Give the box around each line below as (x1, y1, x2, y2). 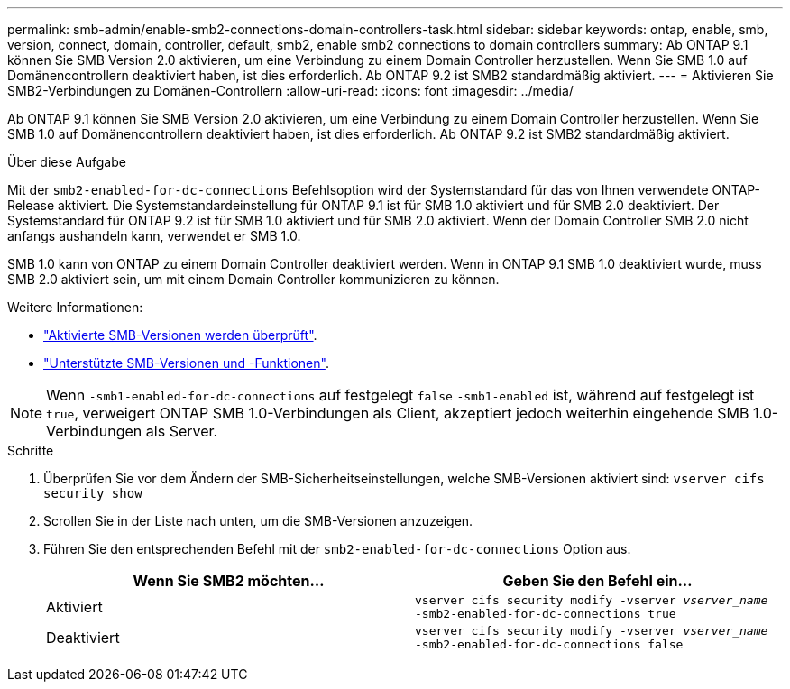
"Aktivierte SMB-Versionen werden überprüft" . (43, 327, 317, 343)
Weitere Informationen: (7, 299, 143, 315)
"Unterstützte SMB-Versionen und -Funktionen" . (43, 355, 329, 371)
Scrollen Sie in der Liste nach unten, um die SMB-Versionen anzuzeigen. (43, 513, 473, 528)
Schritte (7, 443, 54, 458)
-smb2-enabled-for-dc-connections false (415, 638, 684, 651)
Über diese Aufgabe (7, 154, 126, 170)
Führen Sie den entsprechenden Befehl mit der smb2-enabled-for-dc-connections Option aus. (43, 541, 631, 556)
